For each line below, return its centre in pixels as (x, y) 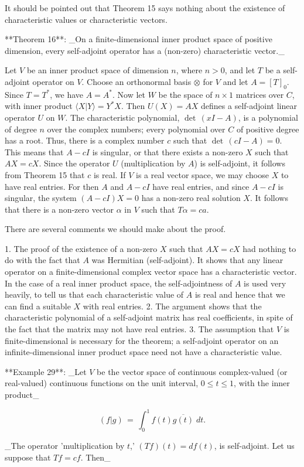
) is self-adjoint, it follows (240, 163)
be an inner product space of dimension (98, 70)
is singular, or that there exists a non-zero (168, 151)
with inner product (39, 106)
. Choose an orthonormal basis (136, 81)
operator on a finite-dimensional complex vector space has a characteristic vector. (151, 272)
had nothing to (269, 248)
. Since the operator (74, 163)
